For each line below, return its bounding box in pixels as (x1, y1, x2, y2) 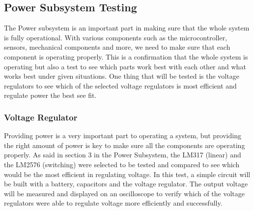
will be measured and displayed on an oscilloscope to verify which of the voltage (4, 188, 245, 198)
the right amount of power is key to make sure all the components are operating (4, 140, 245, 150)
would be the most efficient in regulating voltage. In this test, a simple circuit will (4, 169, 251, 179)
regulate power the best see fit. (4, 90, 97, 100)
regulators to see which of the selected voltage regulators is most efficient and (4, 80, 237, 90)
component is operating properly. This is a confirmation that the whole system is (4, 51, 248, 61)
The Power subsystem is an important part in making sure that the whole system (4, 23, 250, 33)
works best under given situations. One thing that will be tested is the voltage (4, 71, 239, 81)
